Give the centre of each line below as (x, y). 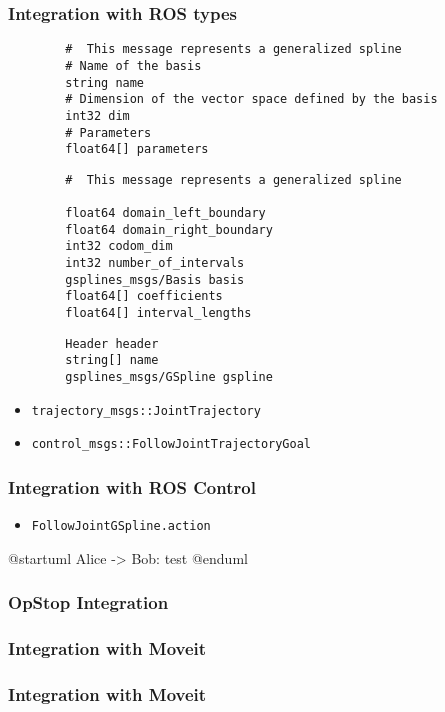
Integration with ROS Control (132, 486)
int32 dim (97, 115)
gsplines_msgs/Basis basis (155, 279)
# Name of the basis (133, 65)
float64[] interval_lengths (158, 313)
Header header (112, 343)
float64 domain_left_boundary (165, 213)
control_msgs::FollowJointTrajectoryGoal (171, 444)
